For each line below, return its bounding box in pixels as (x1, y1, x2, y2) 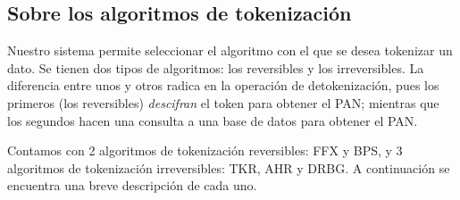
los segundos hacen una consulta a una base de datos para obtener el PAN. (7, 111, 418, 129)
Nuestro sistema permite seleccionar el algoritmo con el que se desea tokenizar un (7, 41, 453, 60)
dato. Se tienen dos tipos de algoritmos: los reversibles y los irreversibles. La (7, 58, 424, 77)
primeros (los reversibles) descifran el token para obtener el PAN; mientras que (7, 93, 439, 112)
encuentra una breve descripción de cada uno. (7, 176, 257, 195)
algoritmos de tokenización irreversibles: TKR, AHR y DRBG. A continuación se (7, 158, 450, 177)
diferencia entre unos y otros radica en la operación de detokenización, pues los (7, 76, 439, 95)
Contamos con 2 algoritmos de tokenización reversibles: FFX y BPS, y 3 (7, 141, 403, 160)
